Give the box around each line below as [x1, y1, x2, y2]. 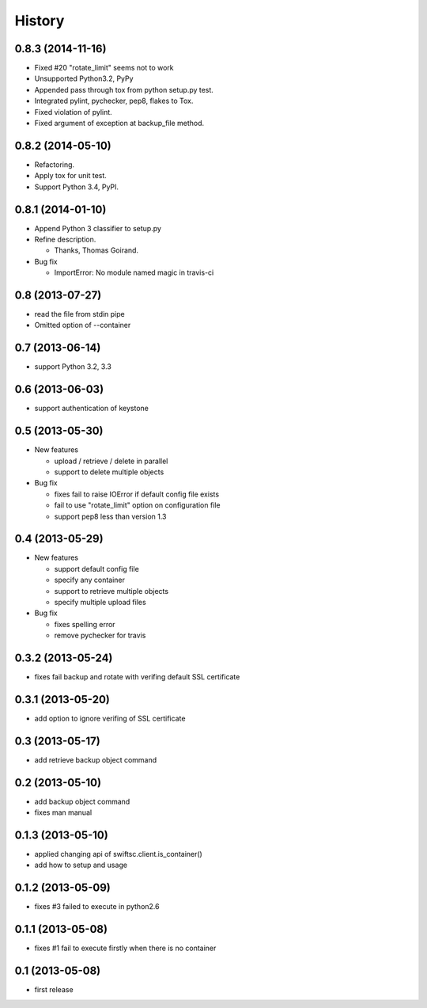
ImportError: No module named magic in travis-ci [54, 268, 214, 277]
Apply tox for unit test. [34, 171, 107, 181]
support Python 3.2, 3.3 [34, 362, 112, 371]
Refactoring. [34, 159, 75, 169]
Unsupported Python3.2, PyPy [34, 74, 134, 83]
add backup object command [34, 797, 130, 806]
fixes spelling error [54, 619, 115, 629]
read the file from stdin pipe [34, 310, 126, 319]
